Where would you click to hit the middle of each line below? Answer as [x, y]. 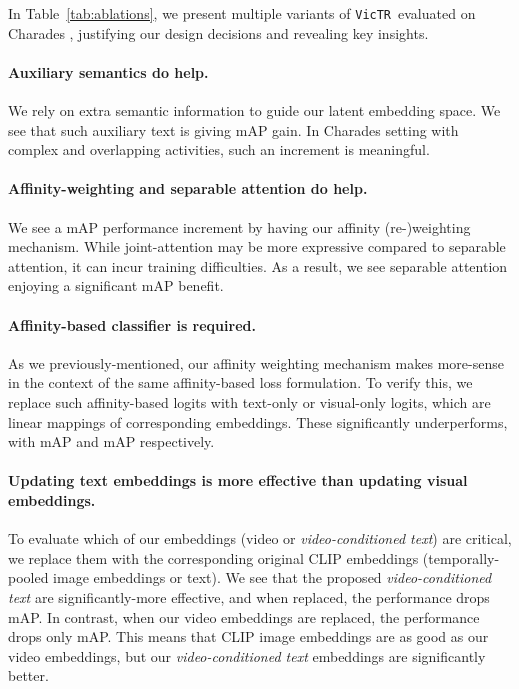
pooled [28, 577]
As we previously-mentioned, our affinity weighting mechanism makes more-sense [256, 362]
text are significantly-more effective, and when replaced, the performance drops [249, 596]
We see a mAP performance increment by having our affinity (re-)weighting [239, 226]
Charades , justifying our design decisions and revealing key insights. [218, 32]
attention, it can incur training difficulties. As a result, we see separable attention [258, 265]
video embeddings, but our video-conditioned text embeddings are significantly [247, 655]
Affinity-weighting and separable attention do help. [188, 188]
